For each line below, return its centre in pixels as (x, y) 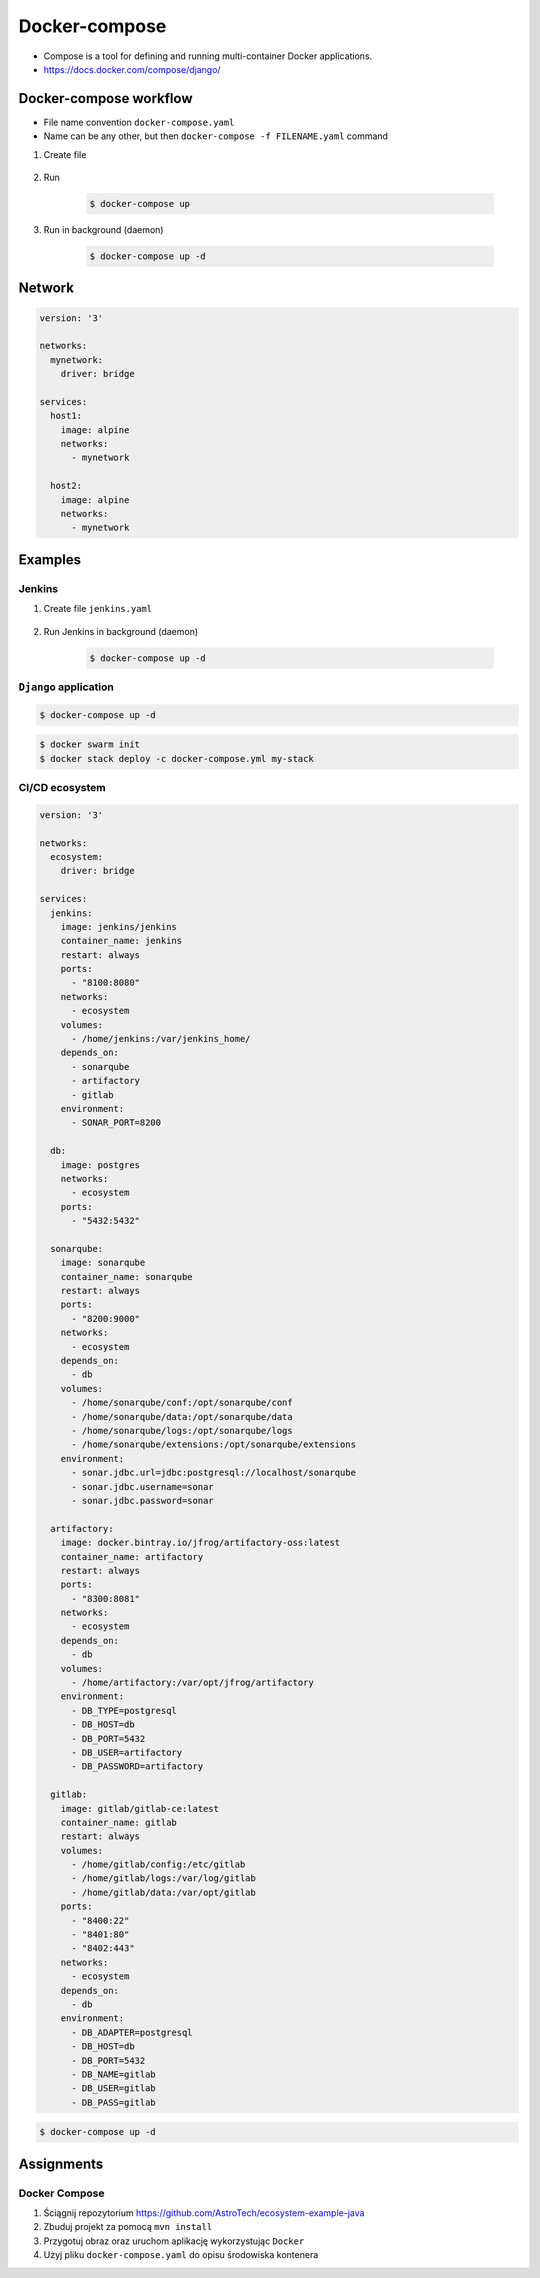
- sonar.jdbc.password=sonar (142, 1500)
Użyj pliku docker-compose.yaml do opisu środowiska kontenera (181, 2255)
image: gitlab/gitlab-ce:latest (140, 1808)
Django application (66, 687)
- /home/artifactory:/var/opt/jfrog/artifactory (192, 1683)
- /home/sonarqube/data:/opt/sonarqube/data (182, 1416)
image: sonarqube (103, 1263)
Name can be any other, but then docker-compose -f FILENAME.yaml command (216, 136)
